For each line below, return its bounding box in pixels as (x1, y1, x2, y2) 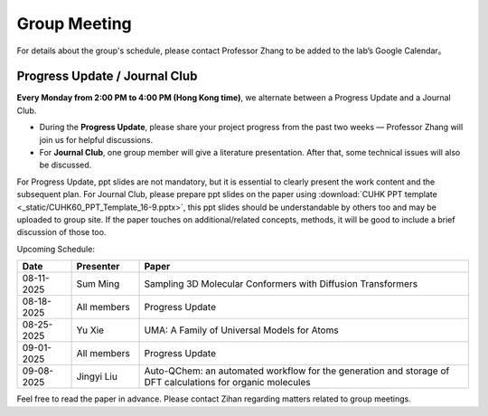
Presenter (76, 260, 120, 273)
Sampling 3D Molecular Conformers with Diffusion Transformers (144, 278, 418, 290)
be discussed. (39, 159, 92, 171)
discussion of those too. (16, 227, 107, 238)
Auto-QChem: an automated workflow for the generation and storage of (144, 364, 450, 377)
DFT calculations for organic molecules (144, 376, 311, 389)
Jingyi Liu (76, 371, 117, 383)
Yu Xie (76, 324, 104, 336)
